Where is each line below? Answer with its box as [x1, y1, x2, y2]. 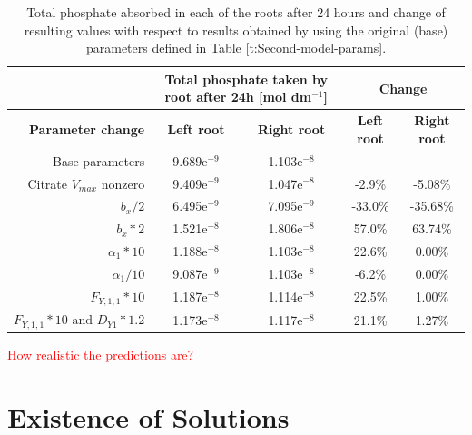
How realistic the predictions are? [7, 345, 194, 364]
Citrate [27, 173, 68, 193]
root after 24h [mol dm [164, 87, 312, 106]
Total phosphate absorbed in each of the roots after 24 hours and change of [26, 3, 446, 21]
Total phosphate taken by [164, 69, 329, 88]
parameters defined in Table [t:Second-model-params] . [85, 38, 387, 57]
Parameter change [29, 120, 145, 139]
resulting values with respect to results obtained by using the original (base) [24, 20, 448, 39]
